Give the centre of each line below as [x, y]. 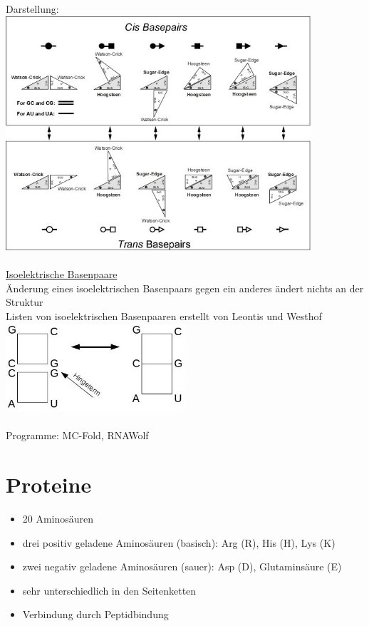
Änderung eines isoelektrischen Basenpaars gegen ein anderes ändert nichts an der [185, 288]
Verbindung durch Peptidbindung [95, 614]
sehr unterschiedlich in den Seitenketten [109, 590]
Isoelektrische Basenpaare [62, 274]
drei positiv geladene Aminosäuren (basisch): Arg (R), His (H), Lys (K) [179, 542]
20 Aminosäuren [58, 518]
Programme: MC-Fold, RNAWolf [77, 435]
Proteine [49, 484]
